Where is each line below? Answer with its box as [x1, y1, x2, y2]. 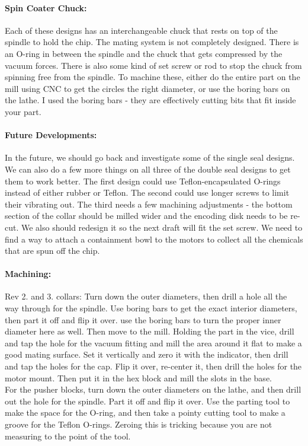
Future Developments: [5, 129, 97, 141]
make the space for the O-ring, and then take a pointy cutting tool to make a [5, 406, 285, 419]
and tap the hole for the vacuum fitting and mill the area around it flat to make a [5, 336, 302, 349]
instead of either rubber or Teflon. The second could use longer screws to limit [5, 186, 290, 199]
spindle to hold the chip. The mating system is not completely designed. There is [5, 36, 299, 48]
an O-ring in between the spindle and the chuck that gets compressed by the [5, 47, 283, 59]
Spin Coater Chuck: [5, 1, 87, 14]
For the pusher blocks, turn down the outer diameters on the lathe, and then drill [5, 383, 301, 396]
